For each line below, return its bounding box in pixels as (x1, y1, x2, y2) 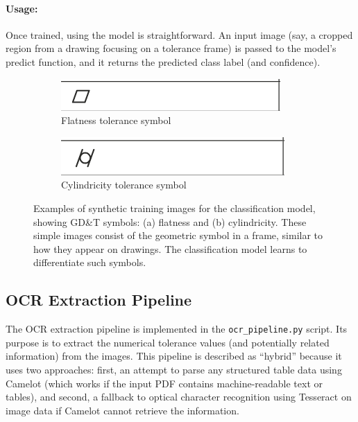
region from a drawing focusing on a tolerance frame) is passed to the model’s (6, 41, 336, 55)
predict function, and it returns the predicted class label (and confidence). (6, 54, 321, 69)
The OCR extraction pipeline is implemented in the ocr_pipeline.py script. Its (6, 322, 348, 336)
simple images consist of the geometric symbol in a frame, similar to (33, 228, 323, 243)
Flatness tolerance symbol (61, 113, 171, 128)
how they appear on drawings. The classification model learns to (33, 241, 307, 256)
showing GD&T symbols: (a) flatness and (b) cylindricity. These (33, 214, 307, 229)
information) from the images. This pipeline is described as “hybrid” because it (6, 349, 342, 363)
